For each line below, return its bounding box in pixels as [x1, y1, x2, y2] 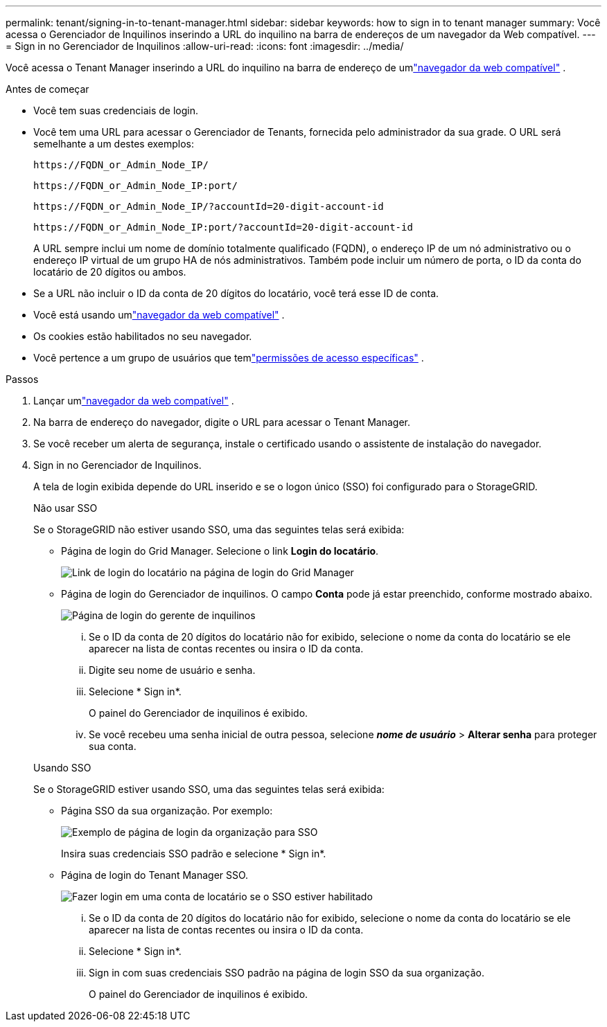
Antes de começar [6, 83, 89, 95]
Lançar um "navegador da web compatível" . [33, 395, 234, 407]
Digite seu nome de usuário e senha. [89, 664, 256, 676]
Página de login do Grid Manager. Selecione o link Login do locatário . [61, 545, 379, 557]
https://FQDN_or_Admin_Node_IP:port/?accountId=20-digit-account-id [33, 222, 413, 233]
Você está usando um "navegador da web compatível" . [33, 309, 285, 321]
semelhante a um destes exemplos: [33, 138, 195, 150]
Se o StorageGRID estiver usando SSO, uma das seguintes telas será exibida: [33, 783, 385, 795]
